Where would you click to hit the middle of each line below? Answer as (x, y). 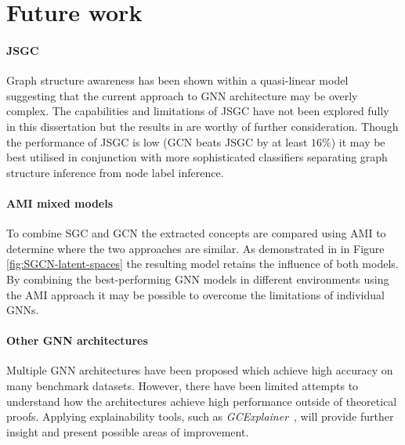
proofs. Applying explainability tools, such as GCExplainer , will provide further (200, 416)
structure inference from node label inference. (115, 172)
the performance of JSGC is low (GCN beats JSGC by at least (157, 141)
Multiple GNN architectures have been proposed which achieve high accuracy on (200, 370)
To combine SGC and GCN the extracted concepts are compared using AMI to (196, 233)
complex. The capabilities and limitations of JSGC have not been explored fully (198, 111)
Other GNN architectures (77, 340)
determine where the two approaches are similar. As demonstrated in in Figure (195, 248)
